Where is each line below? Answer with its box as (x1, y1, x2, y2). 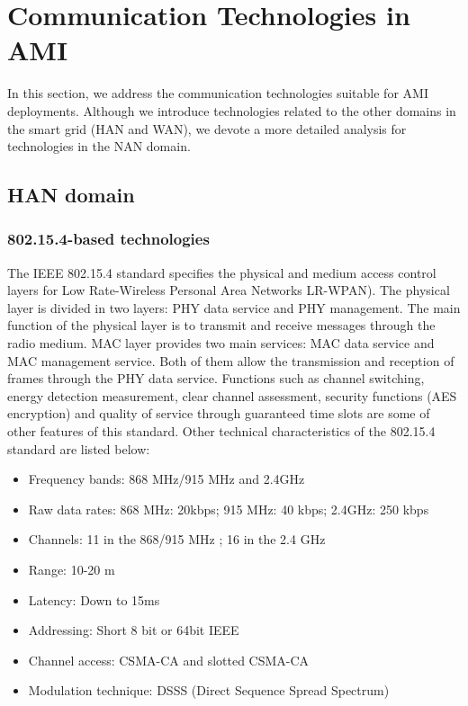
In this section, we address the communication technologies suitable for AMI (7, 84, 428, 103)
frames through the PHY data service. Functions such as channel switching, (7, 369, 425, 388)
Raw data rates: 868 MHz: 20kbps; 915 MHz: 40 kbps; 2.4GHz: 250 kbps (28, 499, 429, 518)
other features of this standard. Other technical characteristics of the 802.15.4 (7, 422, 436, 441)
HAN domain (7, 181, 135, 209)
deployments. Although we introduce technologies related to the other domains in (7, 101, 456, 120)
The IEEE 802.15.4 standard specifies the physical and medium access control (7, 263, 436, 282)
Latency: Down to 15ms (28, 590, 160, 609)
